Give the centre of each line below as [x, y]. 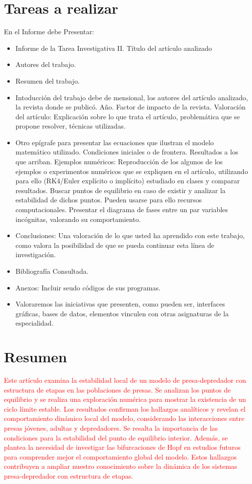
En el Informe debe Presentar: [49, 32]
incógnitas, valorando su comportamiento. [78, 219]
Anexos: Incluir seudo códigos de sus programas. [88, 287]
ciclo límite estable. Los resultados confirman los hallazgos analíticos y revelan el [125, 408]
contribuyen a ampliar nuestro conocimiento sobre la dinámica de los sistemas [121, 466]
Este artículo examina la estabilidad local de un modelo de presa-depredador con [125, 380]
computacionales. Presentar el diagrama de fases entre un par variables [122, 209]
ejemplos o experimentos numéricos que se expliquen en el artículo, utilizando [132, 171]
